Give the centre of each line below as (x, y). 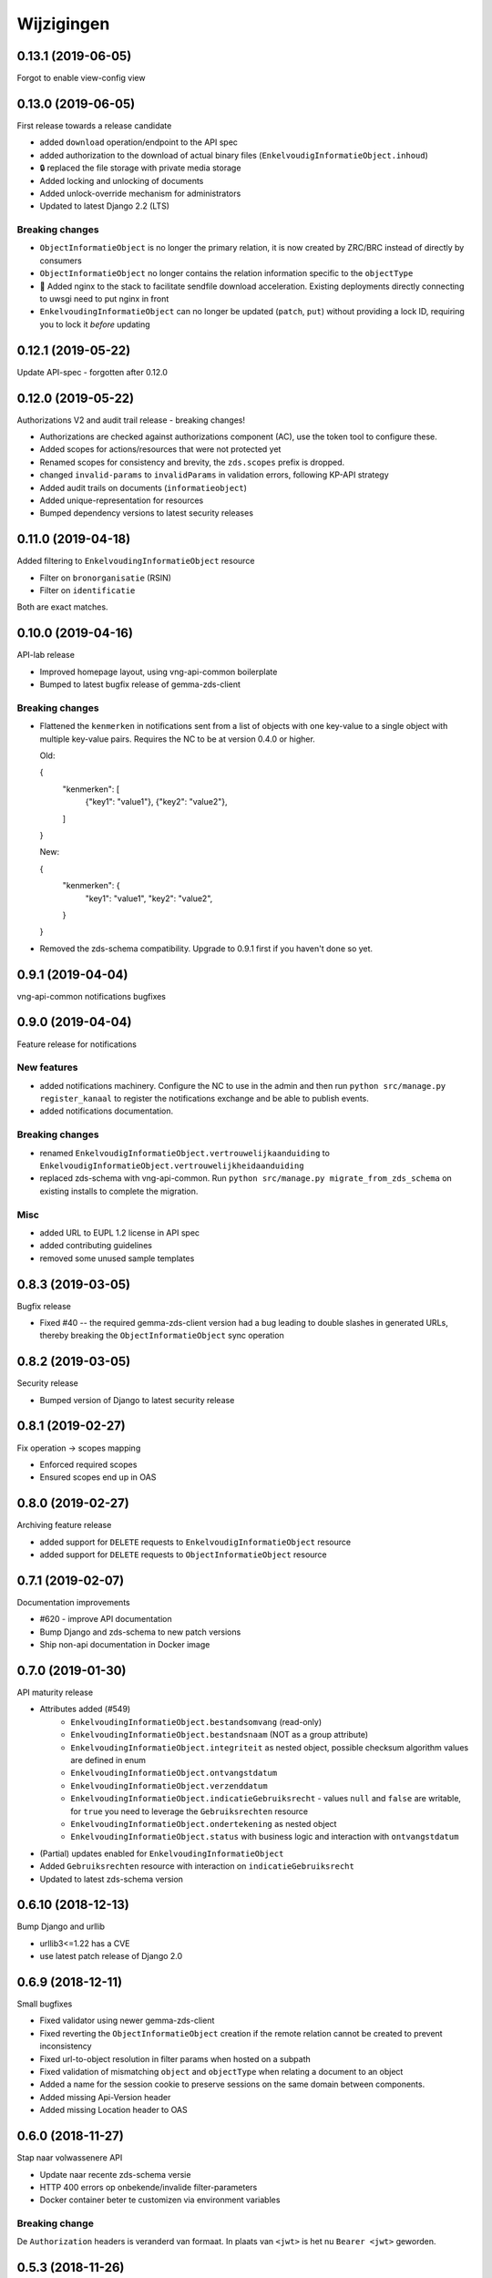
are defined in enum (108, 1760)
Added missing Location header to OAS (113, 2110)
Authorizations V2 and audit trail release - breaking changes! (131, 420)
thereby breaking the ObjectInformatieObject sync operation (162, 1336)
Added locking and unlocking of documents (122, 180)
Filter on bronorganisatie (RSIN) (106, 578)
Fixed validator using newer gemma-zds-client (127, 2021)
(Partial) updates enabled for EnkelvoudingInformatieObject (162, 1853)
